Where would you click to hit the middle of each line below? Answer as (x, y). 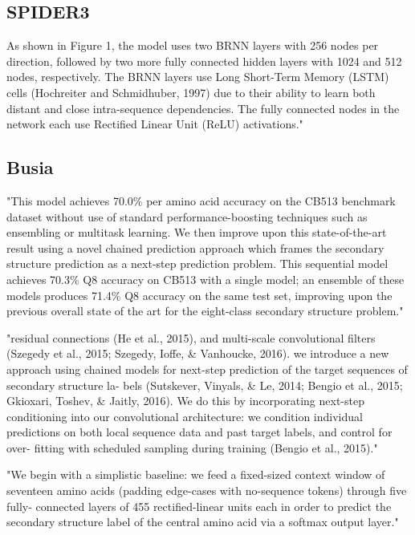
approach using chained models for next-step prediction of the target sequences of (207, 369)
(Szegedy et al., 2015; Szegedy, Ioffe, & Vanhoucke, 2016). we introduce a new (198, 353)
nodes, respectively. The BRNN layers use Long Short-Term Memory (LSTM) (198, 77)
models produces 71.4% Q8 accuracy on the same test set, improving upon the (199, 295)
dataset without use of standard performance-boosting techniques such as (187, 216)
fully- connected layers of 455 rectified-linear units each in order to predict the (199, 506)
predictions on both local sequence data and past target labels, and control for (199, 432)
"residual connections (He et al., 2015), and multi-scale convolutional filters (191, 337)
